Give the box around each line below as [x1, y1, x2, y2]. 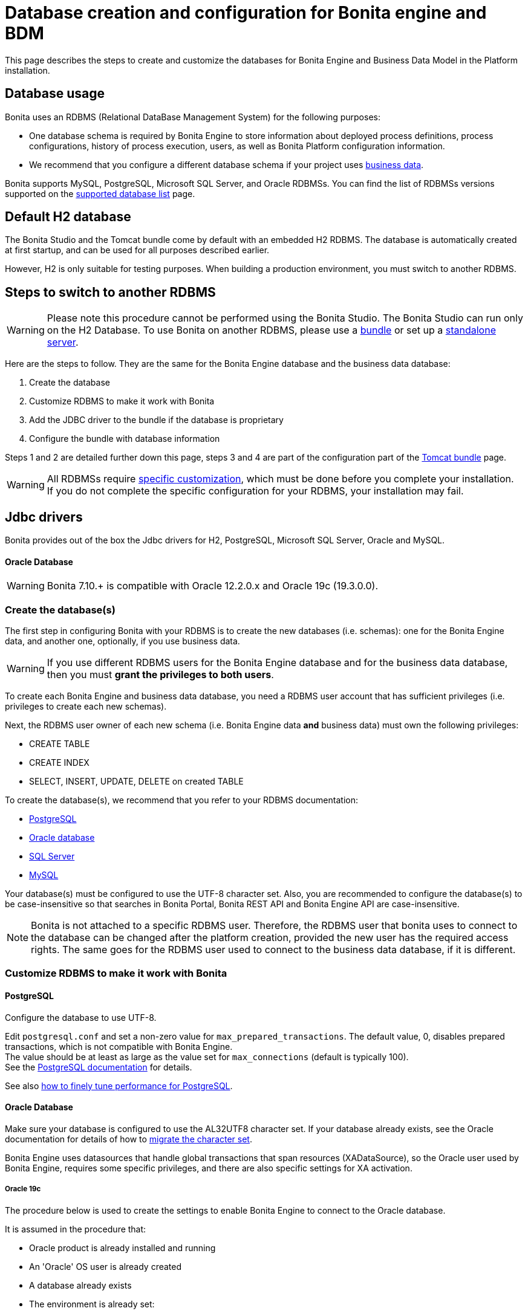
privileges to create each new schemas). [5, 701, 167, 712]
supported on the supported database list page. [5, 188, 195, 199]
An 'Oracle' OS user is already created [29, 1261, 182, 1272]
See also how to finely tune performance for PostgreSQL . [5, 1080, 233, 1091]
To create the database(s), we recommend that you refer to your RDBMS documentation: [5, 795, 358, 806]
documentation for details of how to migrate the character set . [5, 1133, 252, 1144]
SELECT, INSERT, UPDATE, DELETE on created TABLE [29, 776, 244, 787]
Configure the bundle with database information [29, 433, 220, 444]
